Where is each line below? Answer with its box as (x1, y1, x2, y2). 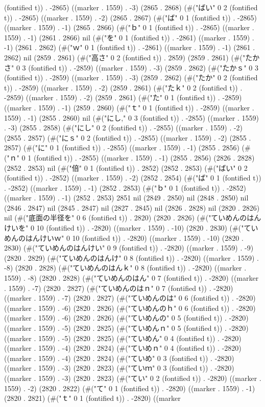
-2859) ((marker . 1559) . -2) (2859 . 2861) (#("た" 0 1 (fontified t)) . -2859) (4, 92, 242, 103)
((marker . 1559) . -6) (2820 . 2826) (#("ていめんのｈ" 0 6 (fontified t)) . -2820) (4, 302, 256, 313)
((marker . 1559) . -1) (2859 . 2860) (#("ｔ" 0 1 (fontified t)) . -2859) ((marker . (4, 102, 254, 112)
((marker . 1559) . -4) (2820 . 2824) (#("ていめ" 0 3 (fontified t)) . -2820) (4, 352, 234, 363)
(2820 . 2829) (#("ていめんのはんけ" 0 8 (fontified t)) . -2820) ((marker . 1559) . (4, 252, 259, 263)
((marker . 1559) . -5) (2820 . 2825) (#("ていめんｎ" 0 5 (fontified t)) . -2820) (4, 323, 249, 333)
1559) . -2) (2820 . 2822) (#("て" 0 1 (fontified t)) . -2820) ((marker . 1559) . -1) (4, 382, 255, 393)
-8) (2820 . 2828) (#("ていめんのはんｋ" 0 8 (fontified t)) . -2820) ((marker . (4, 262, 247, 273)
